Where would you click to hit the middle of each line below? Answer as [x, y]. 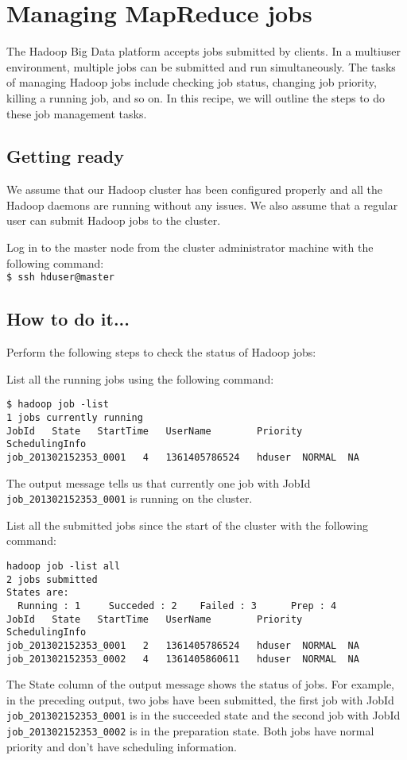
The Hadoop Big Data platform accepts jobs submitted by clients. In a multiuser [203, 51]
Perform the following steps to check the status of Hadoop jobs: [161, 352]
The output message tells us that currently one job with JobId [159, 482]
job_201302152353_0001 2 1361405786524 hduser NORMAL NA [183, 645]
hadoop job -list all [64, 567]
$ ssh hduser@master [61, 278]
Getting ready [65, 156]
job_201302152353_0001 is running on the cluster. [130, 498]
